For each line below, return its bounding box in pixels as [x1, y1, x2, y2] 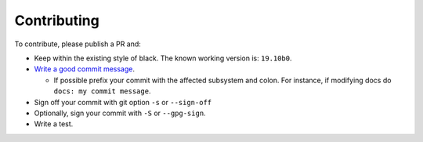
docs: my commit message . [53, 86, 151, 96]
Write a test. [34, 119, 74, 129]
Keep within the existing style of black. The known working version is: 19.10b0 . [34, 53, 293, 63]
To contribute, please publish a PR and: [14, 39, 141, 49]
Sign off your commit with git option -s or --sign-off [34, 97, 212, 107]
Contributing [14, 12, 99, 29]
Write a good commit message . [34, 64, 136, 74]
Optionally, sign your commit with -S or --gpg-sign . [34, 108, 207, 118]
